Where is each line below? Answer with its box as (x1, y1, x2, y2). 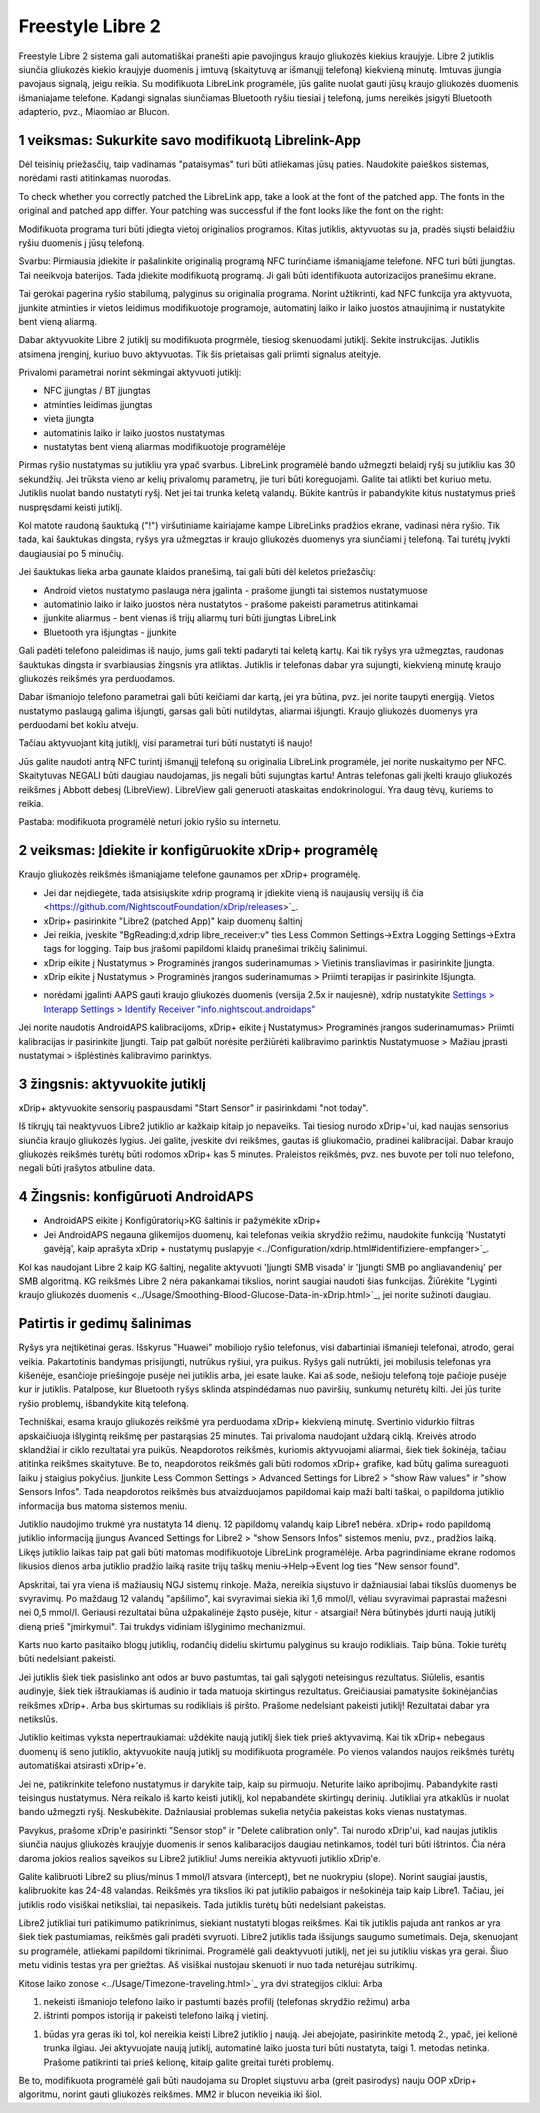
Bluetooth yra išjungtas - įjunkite (43, 626, 177, 638)
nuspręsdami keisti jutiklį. (18, 501, 123, 513)
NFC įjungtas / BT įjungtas (43, 385, 151, 397)
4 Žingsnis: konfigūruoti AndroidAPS (18, 1188, 254, 1205)
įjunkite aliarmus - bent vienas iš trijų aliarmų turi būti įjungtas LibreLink (43, 612, 337, 624)
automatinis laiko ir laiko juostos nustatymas (43, 426, 225, 439)
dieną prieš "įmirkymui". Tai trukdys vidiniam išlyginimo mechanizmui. (18, 1620, 306, 1632)
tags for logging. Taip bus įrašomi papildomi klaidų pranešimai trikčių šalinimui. (43, 943, 368, 955)
